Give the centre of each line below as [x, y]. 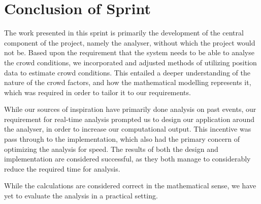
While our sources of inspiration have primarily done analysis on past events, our [130, 109]
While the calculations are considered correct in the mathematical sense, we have [130, 186]
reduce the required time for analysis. [62, 168]
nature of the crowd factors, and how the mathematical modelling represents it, [128, 82]
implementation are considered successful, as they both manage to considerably [127, 159]
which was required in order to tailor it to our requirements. [97, 92]
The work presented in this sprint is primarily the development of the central [124, 33]
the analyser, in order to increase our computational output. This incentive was [128, 129]
